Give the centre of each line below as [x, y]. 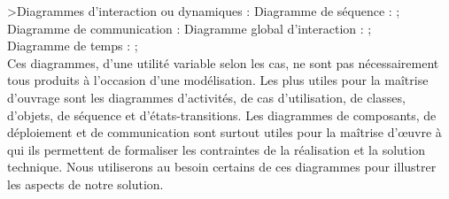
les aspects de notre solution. [85, 184]
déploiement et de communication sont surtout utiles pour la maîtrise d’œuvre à [224, 132]
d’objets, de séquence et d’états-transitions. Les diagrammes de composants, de [222, 115]
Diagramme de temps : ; [73, 46]
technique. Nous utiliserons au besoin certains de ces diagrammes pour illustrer [222, 167]
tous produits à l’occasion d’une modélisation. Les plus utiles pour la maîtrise [218, 80]
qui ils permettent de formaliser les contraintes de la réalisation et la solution [216, 149]
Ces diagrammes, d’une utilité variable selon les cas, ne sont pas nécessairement [223, 62]
